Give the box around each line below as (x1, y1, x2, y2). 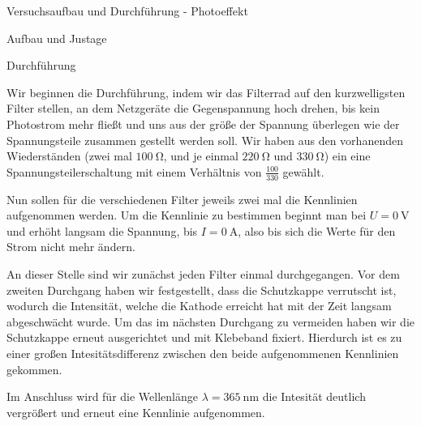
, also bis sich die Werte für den (238, 222, 396, 239)
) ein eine (324, 147, 371, 164)
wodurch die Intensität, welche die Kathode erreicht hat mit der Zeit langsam (6, 297, 392, 314)
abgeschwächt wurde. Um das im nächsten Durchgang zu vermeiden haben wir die (6, 313, 415, 330)
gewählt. (282, 163, 324, 180)
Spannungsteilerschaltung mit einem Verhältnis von (6, 163, 262, 180)
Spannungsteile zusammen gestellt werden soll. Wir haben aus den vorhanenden (6, 131, 403, 148)
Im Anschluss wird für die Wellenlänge (6, 388, 198, 405)
